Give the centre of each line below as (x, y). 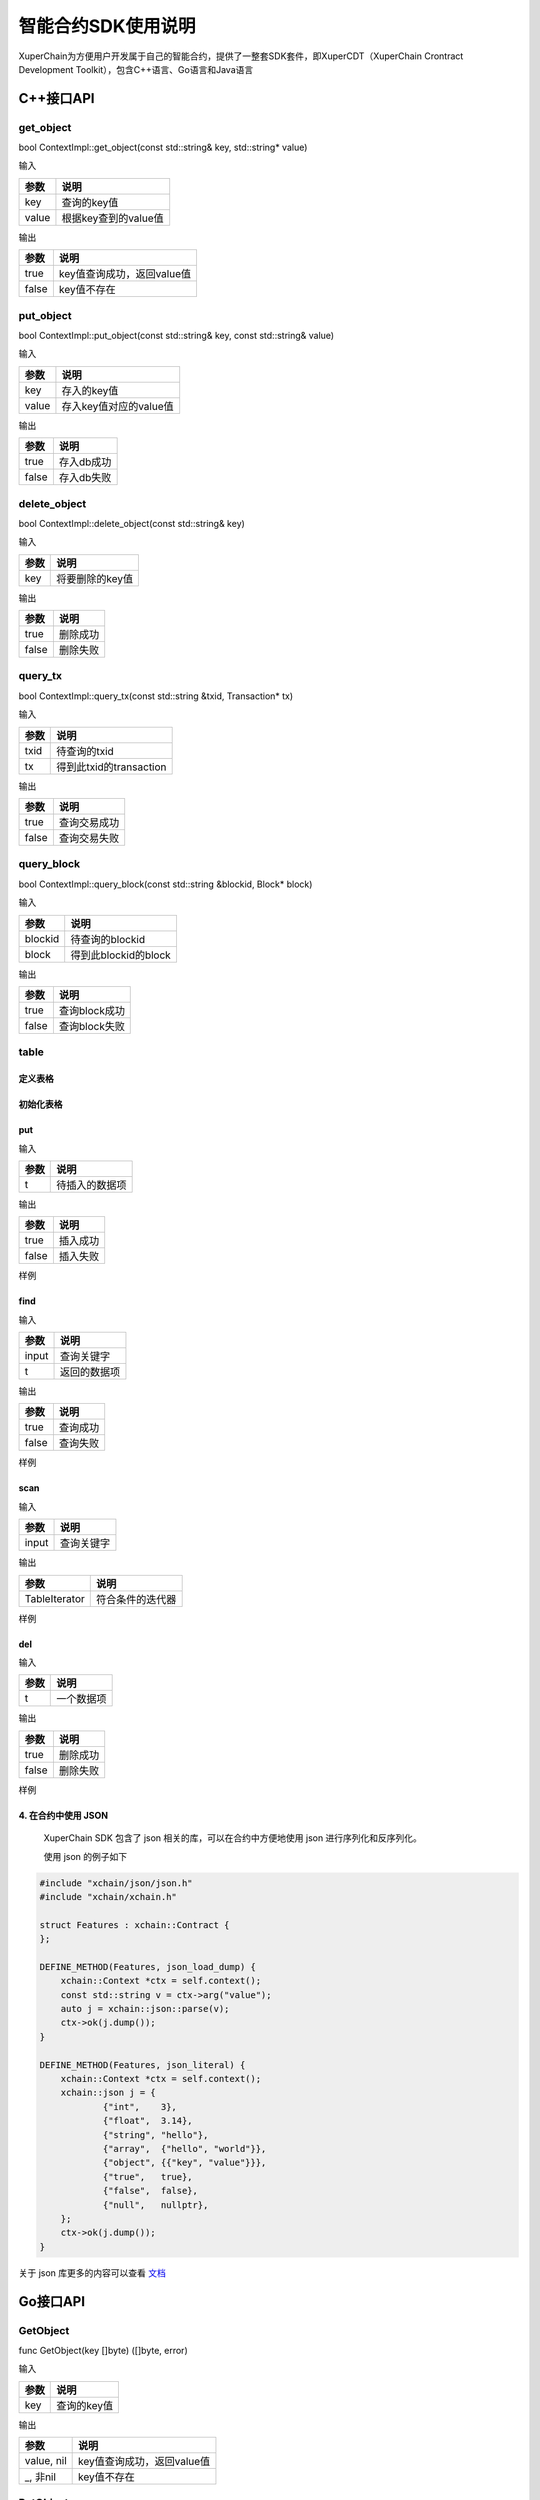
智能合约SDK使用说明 (107, 26)
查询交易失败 (89, 838)
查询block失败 (91, 1026)
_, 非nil (40, 2477)
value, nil (45, 2461)
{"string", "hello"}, (155, 2134)
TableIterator (54, 1598)
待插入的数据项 (91, 1185)
